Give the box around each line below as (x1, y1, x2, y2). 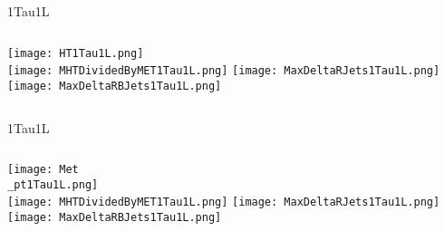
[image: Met (7, 163, 79, 177)
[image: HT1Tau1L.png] (7, 46, 144, 60)
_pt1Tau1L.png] (7, 178, 99, 191)
